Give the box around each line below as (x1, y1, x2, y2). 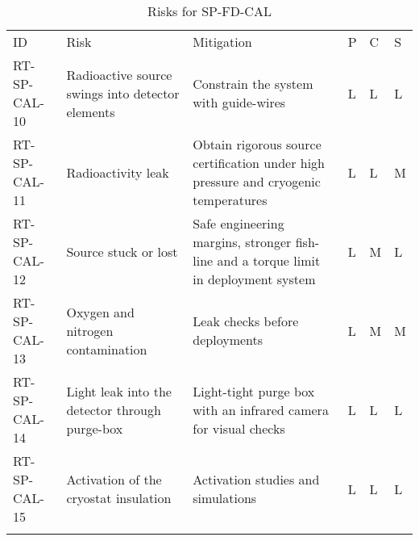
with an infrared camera (193, 400, 329, 419)
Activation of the (66, 470, 162, 489)
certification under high (193, 153, 325, 172)
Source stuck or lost (66, 241, 178, 261)
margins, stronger (193, 233, 292, 251)
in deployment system (193, 270, 316, 288)
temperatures (193, 191, 268, 209)
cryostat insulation (66, 489, 172, 507)
